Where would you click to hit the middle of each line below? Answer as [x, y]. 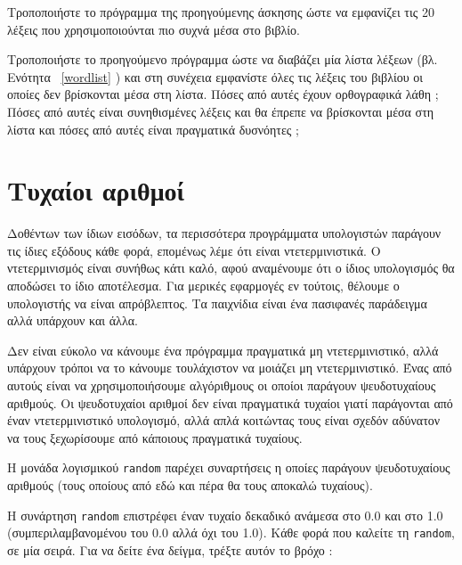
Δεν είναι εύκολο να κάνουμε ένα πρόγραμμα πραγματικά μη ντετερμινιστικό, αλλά [223, 350]
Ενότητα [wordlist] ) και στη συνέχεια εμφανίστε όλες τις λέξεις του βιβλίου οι [215, 76]
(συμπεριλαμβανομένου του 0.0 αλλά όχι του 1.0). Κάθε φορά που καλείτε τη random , [231, 532]
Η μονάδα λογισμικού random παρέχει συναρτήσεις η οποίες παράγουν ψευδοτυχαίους [229, 467]
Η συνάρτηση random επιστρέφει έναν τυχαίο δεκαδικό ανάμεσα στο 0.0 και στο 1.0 [225, 515]
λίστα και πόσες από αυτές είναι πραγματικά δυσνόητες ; [153, 129]
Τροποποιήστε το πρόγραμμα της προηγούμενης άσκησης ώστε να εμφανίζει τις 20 [221, 12]
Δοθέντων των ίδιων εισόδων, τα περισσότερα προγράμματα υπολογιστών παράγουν [224, 233]
